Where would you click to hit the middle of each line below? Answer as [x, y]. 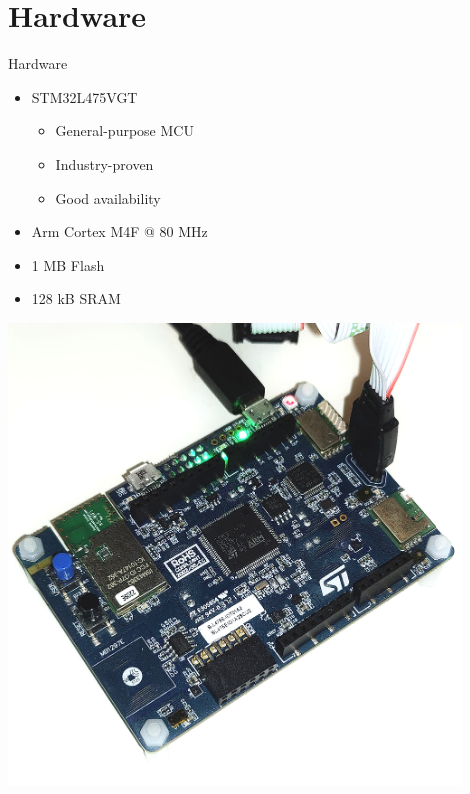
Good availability [108, 197]
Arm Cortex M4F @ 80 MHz [119, 231]
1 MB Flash [68, 264]
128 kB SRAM [76, 298]
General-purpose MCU [124, 130]
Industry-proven [104, 163]
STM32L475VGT [84, 96]
